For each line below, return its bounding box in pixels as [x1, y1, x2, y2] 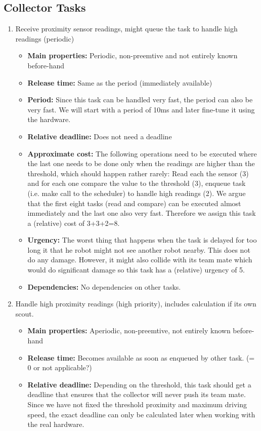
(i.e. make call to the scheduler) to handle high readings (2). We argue [27, 187, 246, 198]
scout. [15, 308, 34, 319]
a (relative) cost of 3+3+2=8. [27, 217, 120, 228]
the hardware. [27, 114, 71, 125]
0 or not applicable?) [27, 362, 92, 373]
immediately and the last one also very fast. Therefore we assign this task [27, 208, 256, 218]
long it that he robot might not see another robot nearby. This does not [27, 244, 250, 255]
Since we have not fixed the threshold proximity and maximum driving [27, 399, 247, 410]
